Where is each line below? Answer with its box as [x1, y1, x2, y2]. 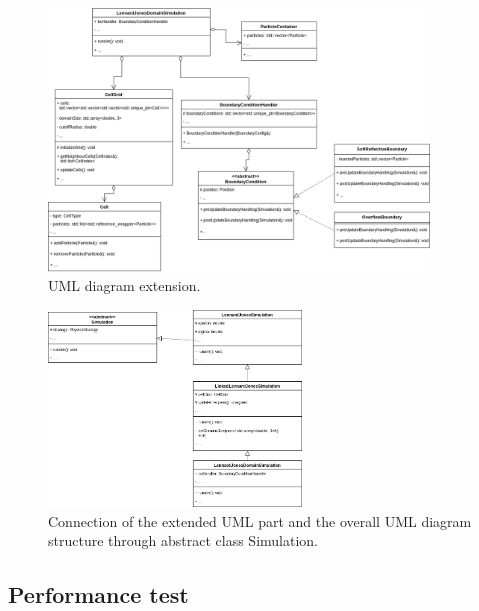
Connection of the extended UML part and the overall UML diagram [48, 510, 472, 531]
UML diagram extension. [48, 275, 201, 296]
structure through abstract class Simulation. [48, 530, 318, 551]
